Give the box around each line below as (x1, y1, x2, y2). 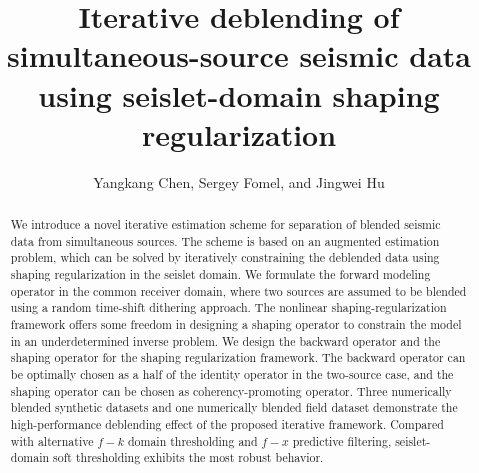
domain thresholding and (127, 432, 258, 449)
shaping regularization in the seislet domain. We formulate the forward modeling (10, 266, 431, 283)
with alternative (10, 432, 94, 449)
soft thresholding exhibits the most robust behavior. (53, 449, 324, 466)
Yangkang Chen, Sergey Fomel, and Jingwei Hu (93, 171, 385, 192)
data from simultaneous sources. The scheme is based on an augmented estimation (10, 232, 440, 249)
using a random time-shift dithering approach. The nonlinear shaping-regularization (10, 299, 447, 316)
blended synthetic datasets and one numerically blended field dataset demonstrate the (10, 399, 458, 416)
